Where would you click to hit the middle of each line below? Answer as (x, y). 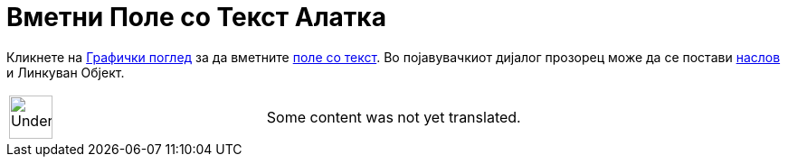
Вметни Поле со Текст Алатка (196, 17)
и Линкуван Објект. (66, 72)
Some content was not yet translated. (394, 117)
